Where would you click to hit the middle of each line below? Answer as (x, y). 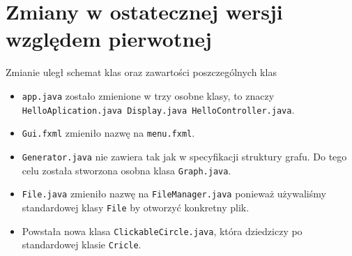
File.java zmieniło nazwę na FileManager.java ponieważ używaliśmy (174, 194)
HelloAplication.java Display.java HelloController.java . (158, 109)
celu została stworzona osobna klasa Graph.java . (127, 170)
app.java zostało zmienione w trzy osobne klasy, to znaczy (148, 95)
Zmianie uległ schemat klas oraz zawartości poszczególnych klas (141, 72)
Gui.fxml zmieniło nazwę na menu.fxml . (108, 133)
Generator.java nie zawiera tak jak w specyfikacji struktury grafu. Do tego (184, 156)
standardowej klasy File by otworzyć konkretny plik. (136, 207)
